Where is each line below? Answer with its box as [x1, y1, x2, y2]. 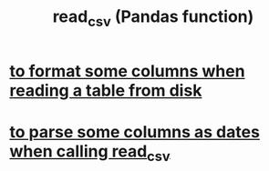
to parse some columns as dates [9, 121, 260, 142]
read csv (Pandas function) [52, 6, 254, 30]
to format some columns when [9, 61, 245, 81]
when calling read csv [9, 141, 171, 165]
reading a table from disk [9, 80, 202, 101]
